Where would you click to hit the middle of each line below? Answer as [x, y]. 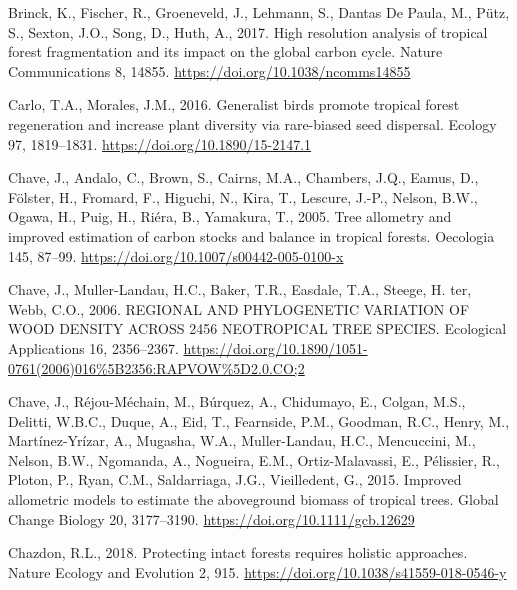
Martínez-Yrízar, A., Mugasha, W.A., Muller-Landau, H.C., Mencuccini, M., [242, 440]
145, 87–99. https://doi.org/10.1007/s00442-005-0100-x [176, 255]
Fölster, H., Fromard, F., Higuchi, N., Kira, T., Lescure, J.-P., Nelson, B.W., [243, 196]
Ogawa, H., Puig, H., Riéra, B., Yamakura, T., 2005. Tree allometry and [230, 216]
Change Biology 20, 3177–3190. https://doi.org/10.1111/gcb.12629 [211, 518]
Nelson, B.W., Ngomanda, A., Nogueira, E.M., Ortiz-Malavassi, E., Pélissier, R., [254, 459]
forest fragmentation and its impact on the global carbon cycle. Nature [225, 51]
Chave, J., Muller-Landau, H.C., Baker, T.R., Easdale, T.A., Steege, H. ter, [240, 289]
